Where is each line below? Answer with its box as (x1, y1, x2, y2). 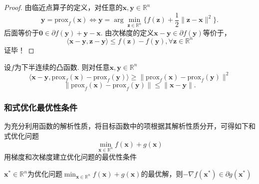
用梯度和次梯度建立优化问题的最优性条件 (4, 152, 137, 162)
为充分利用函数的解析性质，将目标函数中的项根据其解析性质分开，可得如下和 (4, 121, 256, 131)
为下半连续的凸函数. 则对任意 (14, 61, 110, 72)
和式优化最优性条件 (4, 101, 78, 114)
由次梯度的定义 (105, 27, 154, 37)
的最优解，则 (141, 169, 183, 179)
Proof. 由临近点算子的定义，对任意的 (4, 2, 123, 12)
